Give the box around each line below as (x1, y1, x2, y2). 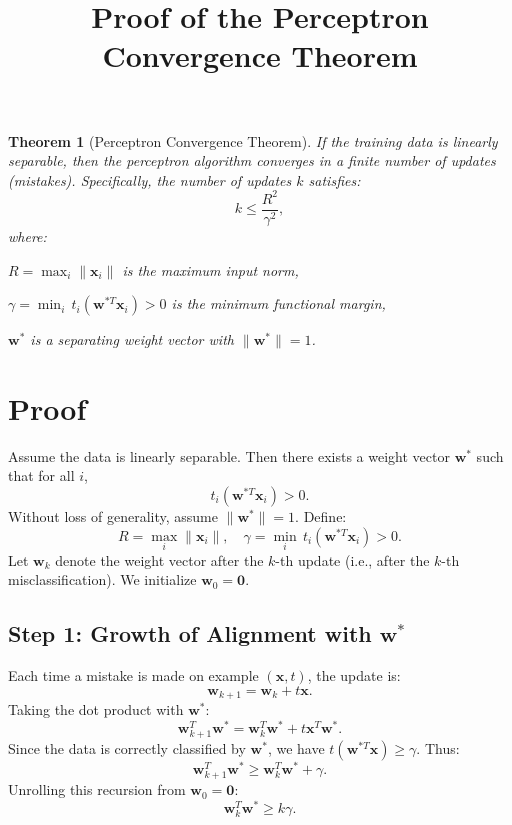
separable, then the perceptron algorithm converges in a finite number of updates (8, 150, 496, 171)
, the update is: (307, 665, 401, 686)
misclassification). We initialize (8, 569, 197, 590)
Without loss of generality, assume (8, 506, 218, 526)
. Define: (295, 506, 347, 526)
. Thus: (416, 738, 460, 759)
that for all (8, 465, 75, 486)
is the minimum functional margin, (171, 293, 386, 314)
